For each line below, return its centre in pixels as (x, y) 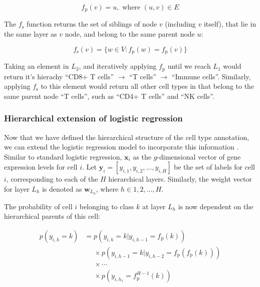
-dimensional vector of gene (199, 156)
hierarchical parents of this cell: (52, 216)
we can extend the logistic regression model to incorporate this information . (121, 147)
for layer (17, 188)
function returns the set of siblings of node (92, 24)
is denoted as (62, 188)
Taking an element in (37, 66)
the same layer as (31, 34)
